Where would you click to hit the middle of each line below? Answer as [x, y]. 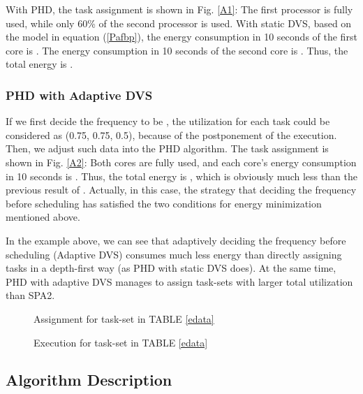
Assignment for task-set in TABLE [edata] [124, 318]
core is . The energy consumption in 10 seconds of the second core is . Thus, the [177, 50]
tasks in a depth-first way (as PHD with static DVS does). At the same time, [171, 268]
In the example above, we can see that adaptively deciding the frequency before [176, 240]
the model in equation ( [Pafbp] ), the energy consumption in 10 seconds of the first [181, 37]
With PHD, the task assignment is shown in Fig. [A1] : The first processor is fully [179, 9]
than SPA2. [30, 295]
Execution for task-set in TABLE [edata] [121, 342]
